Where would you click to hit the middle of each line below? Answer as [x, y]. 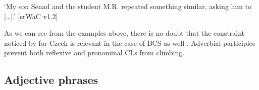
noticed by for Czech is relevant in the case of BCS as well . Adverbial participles [130, 42]
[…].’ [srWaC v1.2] [31, 16]
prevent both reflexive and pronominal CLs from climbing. [94, 53]
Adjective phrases [51, 80]
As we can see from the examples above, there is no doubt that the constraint [124, 33]
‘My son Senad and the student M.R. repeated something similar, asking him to [128, 6]
